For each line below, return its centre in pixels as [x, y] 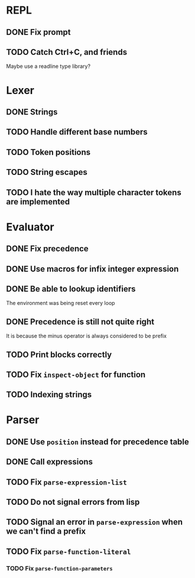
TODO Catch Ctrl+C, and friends [67, 52]
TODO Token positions [48, 152]
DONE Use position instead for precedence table [97, 442]
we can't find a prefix [46, 532]
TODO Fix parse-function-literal [69, 551]
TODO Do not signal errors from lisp [73, 502]
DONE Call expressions [50, 462]
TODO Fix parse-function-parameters [60, 568]
